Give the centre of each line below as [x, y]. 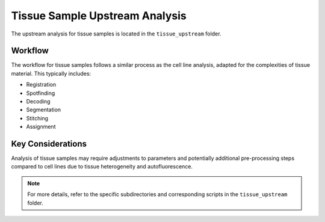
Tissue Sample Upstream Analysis [99, 16]
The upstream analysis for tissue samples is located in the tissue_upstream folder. [116, 34]
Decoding [38, 102]
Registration [41, 85]
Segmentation [44, 110]
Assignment [41, 127]
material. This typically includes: [51, 73]
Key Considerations [49, 144]
